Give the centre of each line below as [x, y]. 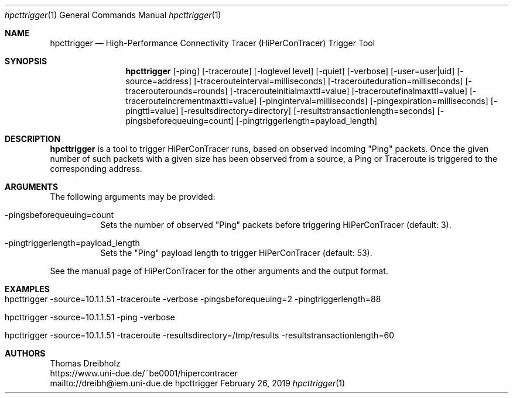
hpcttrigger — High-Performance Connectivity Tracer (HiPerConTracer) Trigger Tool [213, 43]
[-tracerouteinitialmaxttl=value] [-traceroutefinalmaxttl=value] [349, 91]
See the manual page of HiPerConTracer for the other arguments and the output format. [219, 271]
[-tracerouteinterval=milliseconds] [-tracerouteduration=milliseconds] [328, 81]
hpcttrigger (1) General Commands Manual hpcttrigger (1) [113, 15]
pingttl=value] [152, 111]
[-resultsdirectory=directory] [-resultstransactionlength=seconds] [308, 111]
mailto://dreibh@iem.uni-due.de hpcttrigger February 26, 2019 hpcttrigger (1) [198, 383]
